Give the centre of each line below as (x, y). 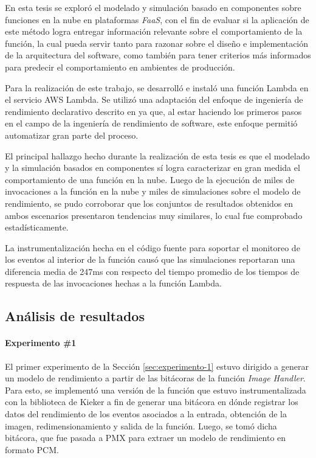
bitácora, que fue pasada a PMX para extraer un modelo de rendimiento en (146, 438)
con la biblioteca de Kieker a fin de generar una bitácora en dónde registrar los (152, 402)
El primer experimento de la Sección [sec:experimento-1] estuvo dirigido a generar (157, 366)
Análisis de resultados (75, 316)
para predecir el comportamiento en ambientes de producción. (120, 67)
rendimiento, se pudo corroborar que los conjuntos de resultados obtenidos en (149, 203)
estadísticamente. (37, 227)
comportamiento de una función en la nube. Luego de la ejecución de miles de (150, 179)
